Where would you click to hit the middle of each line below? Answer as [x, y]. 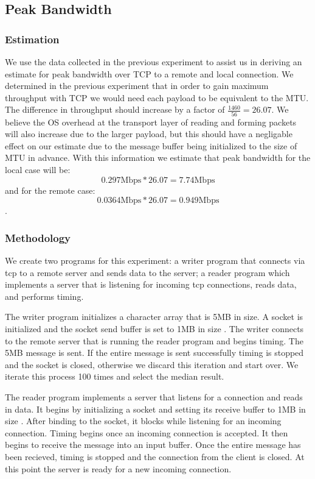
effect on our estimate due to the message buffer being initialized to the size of [151, 145]
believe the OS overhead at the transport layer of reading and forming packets [151, 122]
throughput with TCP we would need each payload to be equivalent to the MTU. [157, 97]
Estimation [32, 39]
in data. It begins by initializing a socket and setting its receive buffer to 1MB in [155, 409]
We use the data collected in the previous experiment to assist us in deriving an [154, 62]
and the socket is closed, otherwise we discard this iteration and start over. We [152, 364]
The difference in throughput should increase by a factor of [115, 109]
